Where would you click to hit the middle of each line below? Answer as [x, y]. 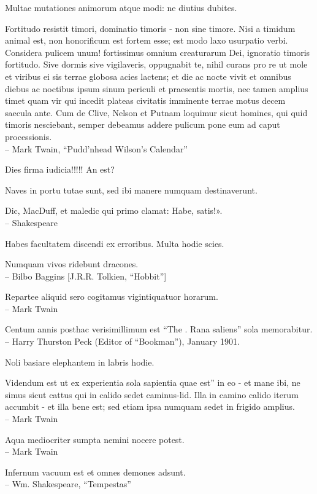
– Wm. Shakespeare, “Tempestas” [68, 484]
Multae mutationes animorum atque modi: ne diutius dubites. [121, 7]
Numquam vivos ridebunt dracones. [72, 264]
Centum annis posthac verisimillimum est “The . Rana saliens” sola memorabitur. [159, 329]
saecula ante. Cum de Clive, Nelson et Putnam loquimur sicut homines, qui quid [156, 112]
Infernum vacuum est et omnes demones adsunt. [95, 472]
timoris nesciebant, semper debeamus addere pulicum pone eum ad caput [143, 124]
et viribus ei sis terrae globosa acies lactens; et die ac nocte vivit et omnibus [148, 76]
